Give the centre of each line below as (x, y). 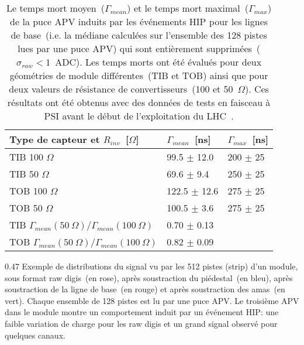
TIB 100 (26, 157)
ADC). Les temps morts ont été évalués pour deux (158, 62)
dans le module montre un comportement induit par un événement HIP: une (142, 312)
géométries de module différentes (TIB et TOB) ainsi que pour (139, 75)
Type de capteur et (55, 139)
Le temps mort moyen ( (56, 8)
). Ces (257, 89)
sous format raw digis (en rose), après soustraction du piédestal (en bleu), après (149, 277)
